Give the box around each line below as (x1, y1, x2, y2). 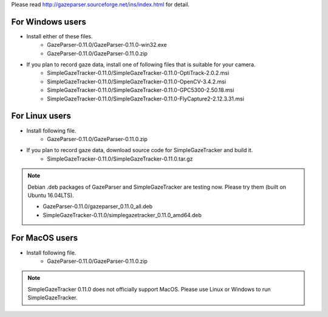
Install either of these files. (26, 32, 94, 40)
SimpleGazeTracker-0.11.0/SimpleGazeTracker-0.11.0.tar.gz (47, 155, 193, 162)
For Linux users (11, 111, 71, 121)
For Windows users (11, 16, 86, 27)
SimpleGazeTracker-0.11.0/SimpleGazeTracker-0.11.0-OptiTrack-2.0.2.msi (47, 69, 230, 77)
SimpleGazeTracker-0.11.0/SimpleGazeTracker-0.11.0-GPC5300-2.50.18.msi (47, 86, 234, 94)
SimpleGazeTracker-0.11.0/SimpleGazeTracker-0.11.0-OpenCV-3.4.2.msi (47, 78, 227, 85)
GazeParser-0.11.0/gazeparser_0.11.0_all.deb (43, 203, 153, 210)
